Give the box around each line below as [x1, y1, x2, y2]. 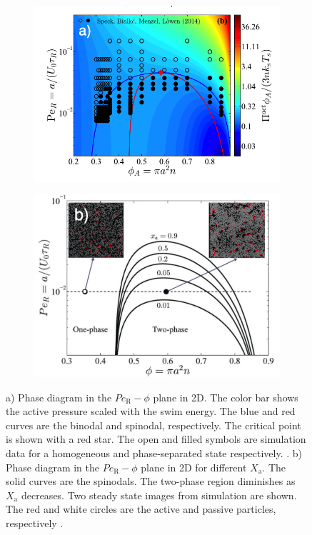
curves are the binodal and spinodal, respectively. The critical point [6, 417, 301, 432]
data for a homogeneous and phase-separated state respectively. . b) [6, 445, 303, 460]
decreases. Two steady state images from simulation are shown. [21, 487, 297, 502]
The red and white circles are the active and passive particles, [6, 501, 276, 516]
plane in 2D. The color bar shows [153, 389, 298, 404]
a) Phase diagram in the [6, 389, 112, 404]
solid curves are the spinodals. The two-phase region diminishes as [6, 474, 296, 489]
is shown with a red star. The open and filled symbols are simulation [6, 431, 306, 446]
